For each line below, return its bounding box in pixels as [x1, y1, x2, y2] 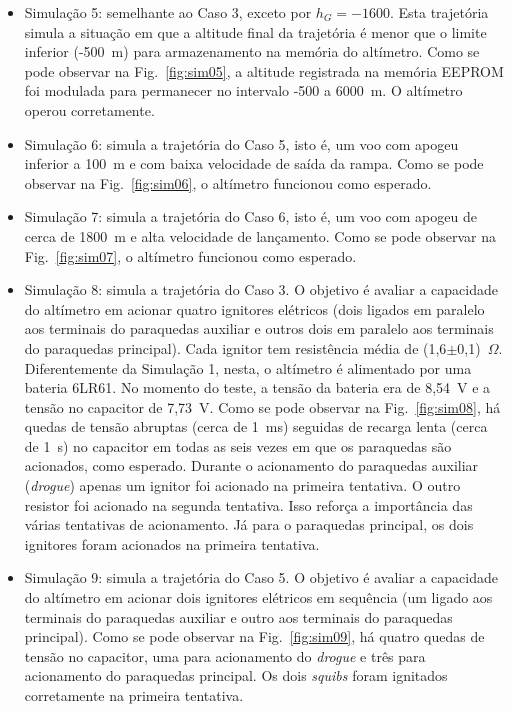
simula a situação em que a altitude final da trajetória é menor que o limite [24, 21, 487, 42]
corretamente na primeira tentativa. [24, 685, 244, 705]
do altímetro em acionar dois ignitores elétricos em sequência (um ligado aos [24, 587, 493, 608]
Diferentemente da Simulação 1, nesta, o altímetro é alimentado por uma [24, 357, 472, 378]
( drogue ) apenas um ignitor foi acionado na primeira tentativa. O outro [24, 475, 461, 496]
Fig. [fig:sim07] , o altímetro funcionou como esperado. [24, 245, 357, 266]
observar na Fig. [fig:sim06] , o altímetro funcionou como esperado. [24, 172, 432, 193]
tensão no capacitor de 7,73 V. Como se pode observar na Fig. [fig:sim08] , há [24, 396, 501, 417]
